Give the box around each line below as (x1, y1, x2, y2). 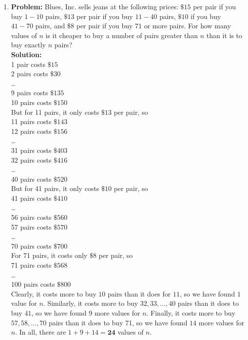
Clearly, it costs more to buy (11, 288, 96, 298)
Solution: (11, 49, 42, 59)
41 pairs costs (11, 192, 52, 203)
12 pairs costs (11, 126, 52, 136)
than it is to (206, 30, 243, 40)
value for (11, 298, 37, 308)
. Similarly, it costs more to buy (43, 298, 138, 308)
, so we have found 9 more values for (31, 308, 140, 318)
